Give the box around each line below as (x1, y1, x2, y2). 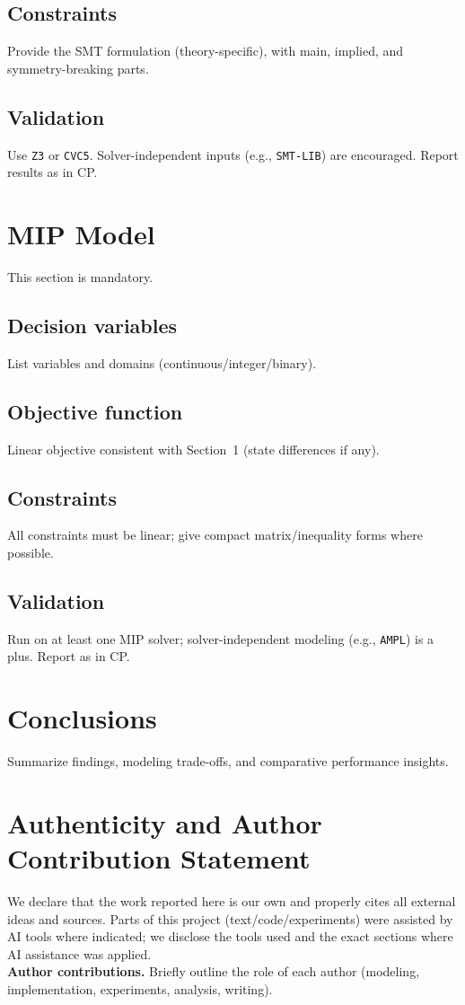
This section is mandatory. (7, 267, 154, 286)
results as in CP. (7, 163, 98, 181)
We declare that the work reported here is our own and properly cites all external (7, 892, 456, 911)
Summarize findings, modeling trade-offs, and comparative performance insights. (7, 752, 449, 771)
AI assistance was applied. (7, 944, 152, 963)
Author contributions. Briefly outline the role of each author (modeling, (7, 962, 420, 981)
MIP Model (7, 216, 155, 252)
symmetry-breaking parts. (7, 58, 149, 77)
